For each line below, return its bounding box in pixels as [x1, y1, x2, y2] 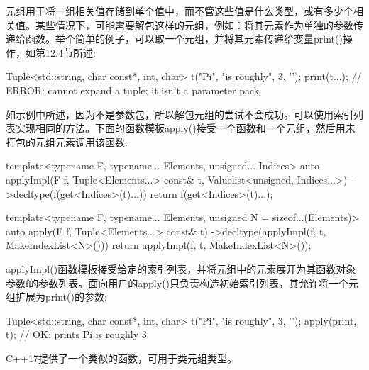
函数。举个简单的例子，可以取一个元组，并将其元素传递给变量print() [25, 31, 343, 46]
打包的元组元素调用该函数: [6, 134, 128, 149]
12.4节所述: [45, 45, 96, 60]
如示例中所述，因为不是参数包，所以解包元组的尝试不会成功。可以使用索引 [6, 106, 353, 121]
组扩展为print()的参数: [6, 289, 107, 304]
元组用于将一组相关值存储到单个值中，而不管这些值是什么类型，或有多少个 [6, 4, 353, 18]
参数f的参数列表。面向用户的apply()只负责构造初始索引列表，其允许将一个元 [6, 275, 359, 290]
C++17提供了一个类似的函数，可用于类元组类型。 [6, 350, 237, 365]
